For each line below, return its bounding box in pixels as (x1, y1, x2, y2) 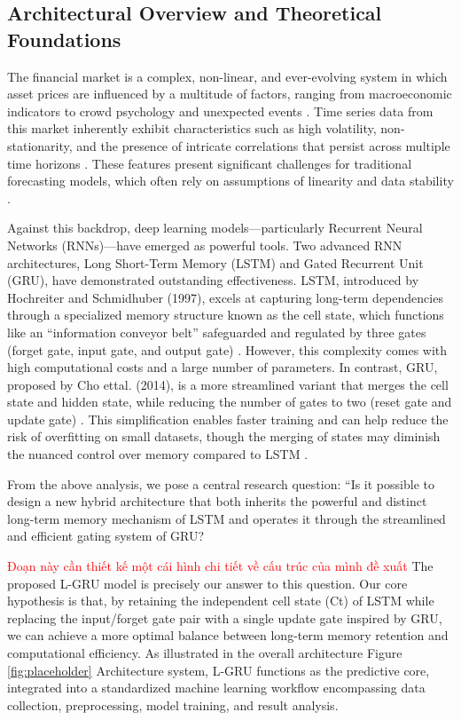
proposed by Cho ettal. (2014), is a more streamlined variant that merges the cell (7, 375, 449, 393)
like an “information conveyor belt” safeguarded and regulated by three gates (7, 322, 426, 341)
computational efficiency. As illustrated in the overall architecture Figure (7, 644, 402, 661)
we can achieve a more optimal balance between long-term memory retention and (7, 626, 449, 645)
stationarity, (7, 136, 73, 154)
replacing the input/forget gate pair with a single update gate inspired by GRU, (7, 608, 442, 627)
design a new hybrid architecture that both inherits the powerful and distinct (7, 492, 427, 510)
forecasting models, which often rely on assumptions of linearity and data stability (7, 171, 454, 190)
